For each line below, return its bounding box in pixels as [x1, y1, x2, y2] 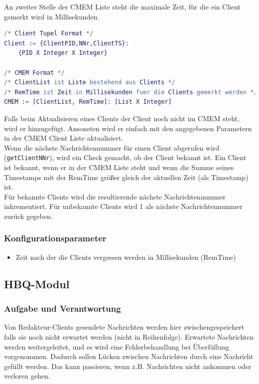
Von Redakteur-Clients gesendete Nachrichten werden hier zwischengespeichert [4, 322, 245, 332]
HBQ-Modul [4, 276, 70, 291]
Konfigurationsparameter [4, 232, 107, 244]
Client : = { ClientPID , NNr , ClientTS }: [4, 39, 129, 47]
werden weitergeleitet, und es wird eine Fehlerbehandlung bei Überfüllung [4, 341, 230, 352]
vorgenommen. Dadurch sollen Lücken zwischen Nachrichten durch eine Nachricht [4, 351, 254, 362]
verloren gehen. [4, 371, 50, 381]
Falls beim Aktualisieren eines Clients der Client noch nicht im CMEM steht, [4, 113, 240, 123]
